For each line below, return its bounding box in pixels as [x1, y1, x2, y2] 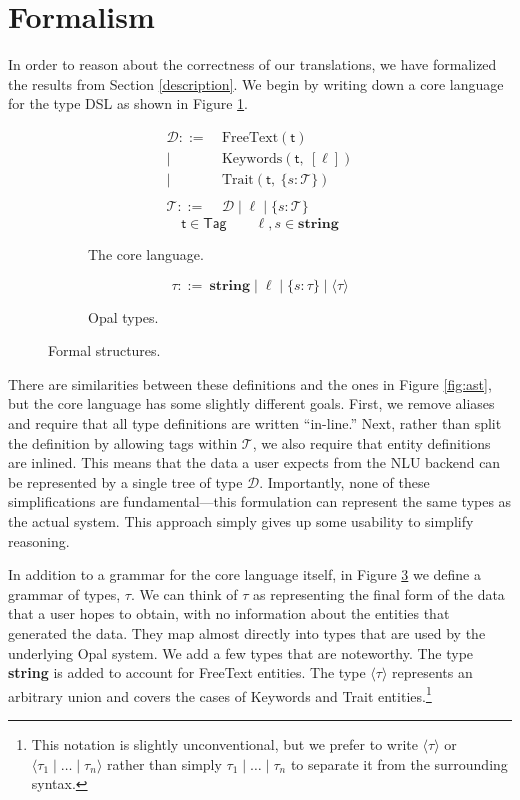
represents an [392, 662, 473, 683]
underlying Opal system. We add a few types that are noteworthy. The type [8, 642, 474, 663]
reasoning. [8, 530, 70, 551]
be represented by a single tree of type [8, 471, 243, 492]
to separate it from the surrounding [290, 753, 508, 774]
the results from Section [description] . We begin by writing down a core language [8, 73, 504, 94]
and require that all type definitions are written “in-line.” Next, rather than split [8, 413, 502, 434]
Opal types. [88, 306, 159, 327]
